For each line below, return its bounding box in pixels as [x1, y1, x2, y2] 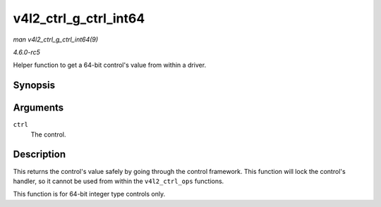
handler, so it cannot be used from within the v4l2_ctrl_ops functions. [13, 177, 224, 185]
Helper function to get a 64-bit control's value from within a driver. [13, 61, 207, 70]
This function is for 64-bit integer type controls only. [13, 190, 166, 199]
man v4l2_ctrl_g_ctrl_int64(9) [13, 35, 99, 44]
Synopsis [13, 80, 56, 92]
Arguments [13, 102, 64, 114]
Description [13, 149, 66, 161]
